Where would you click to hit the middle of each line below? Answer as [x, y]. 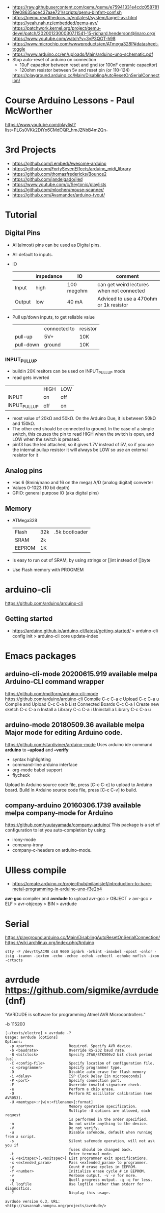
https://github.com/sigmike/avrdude [82, 990]
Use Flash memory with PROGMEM [48, 570]
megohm [77, 291]
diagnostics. [18, 1189]
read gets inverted [31, 378]
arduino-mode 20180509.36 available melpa [75, 725]
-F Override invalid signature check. [75, 1085]
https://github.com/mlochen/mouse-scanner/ [58, 190]
